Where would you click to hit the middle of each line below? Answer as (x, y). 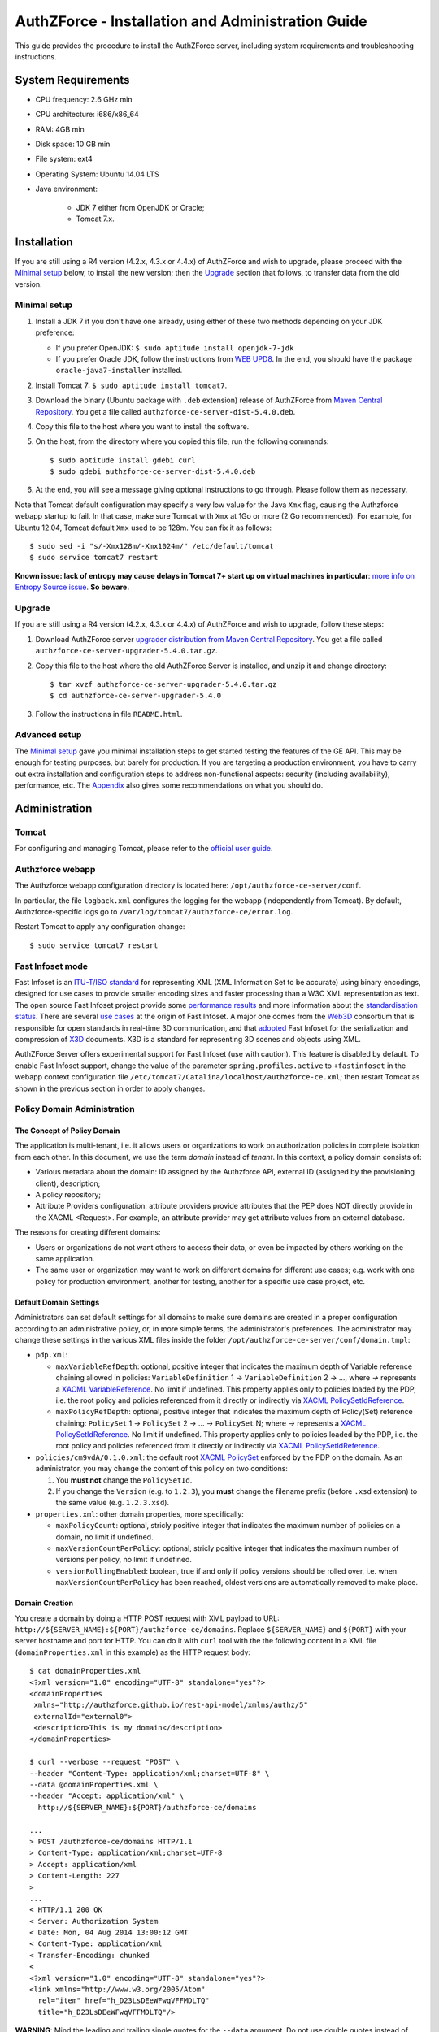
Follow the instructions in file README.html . (109, 714)
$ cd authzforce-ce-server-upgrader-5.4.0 (136, 696)
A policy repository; (68, 1195)
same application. (65, 1259)
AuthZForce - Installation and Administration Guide (191, 21)
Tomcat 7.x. (95, 219)
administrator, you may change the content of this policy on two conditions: (162, 1469)
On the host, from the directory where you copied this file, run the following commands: (182, 441)
